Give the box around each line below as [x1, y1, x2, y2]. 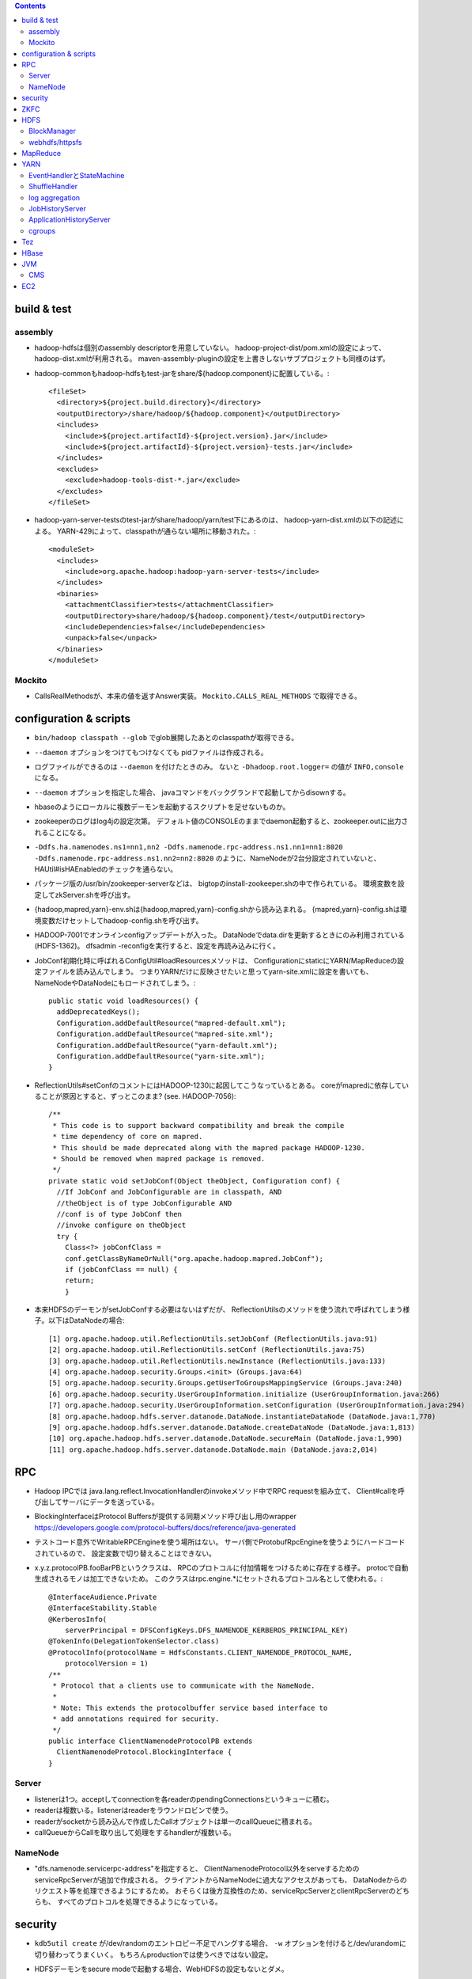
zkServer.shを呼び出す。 [55, 890, 135, 899]
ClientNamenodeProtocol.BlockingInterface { [56, 1748, 232, 1757]
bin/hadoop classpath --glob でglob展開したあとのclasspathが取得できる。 [34, 733, 299, 743]
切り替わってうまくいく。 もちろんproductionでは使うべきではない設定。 [34, 1950, 273, 1959]
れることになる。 [34, 827, 90, 837]
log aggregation [28, 192, 81, 202]
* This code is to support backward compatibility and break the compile [52, 1121, 345, 1130]
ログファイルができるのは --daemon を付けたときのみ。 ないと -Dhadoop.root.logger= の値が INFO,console [34, 762, 404, 771]
